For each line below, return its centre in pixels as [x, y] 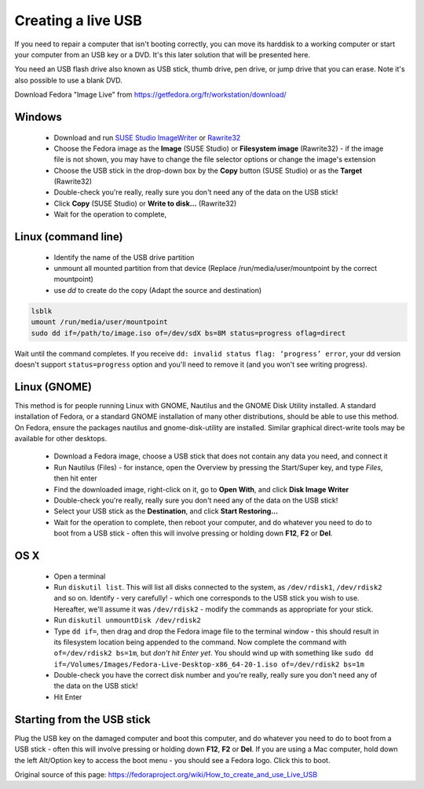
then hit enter [75, 478]
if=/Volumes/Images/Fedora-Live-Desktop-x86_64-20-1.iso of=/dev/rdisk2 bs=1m [209, 664]
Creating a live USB [79, 20]
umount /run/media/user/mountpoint [99, 322]
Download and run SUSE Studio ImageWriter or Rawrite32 [147, 137]
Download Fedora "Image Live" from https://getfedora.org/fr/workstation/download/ [150, 95]
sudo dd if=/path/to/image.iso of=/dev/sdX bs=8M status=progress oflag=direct [188, 333]
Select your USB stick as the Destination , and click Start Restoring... [166, 511]
